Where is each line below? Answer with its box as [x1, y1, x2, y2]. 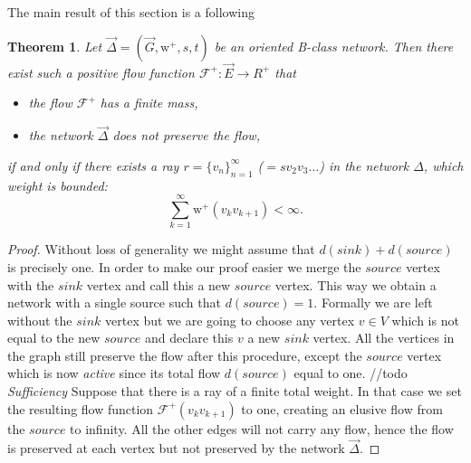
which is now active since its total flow [7, 364, 221, 383]
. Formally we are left [313, 293, 433, 312]
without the [7, 310, 72, 329]
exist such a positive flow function [7, 62, 195, 81]
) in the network [319, 156, 409, 175]
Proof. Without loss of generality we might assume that [7, 240, 315, 259]
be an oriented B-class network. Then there [214, 36, 454, 55]
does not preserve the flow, [112, 126, 260, 145]
